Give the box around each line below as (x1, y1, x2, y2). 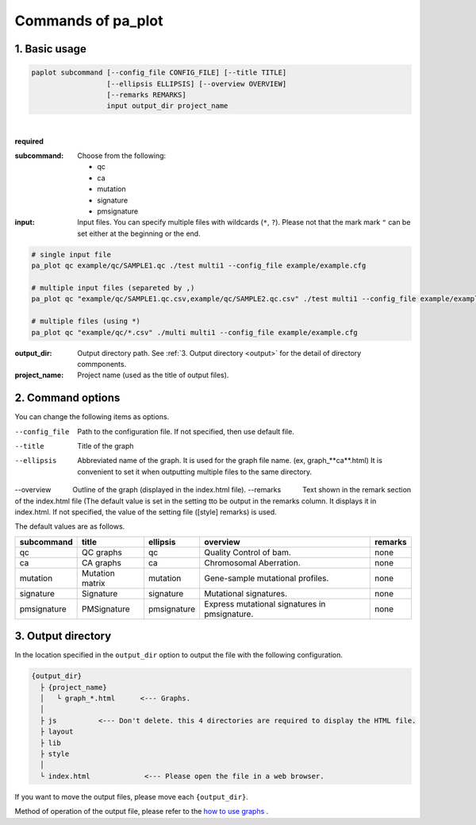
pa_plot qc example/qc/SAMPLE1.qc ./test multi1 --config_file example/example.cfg (31, 261, 367, 270)
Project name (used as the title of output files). (77, 370, 229, 380)
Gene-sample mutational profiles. (204, 572, 329, 584)
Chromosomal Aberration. (204, 557, 301, 568)
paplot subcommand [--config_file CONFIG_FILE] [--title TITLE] (31, 68, 287, 77)
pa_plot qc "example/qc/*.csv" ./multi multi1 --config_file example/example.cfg (31, 328, 359, 337)
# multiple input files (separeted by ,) (31, 283, 195, 292)
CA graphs (81, 557, 122, 568)
